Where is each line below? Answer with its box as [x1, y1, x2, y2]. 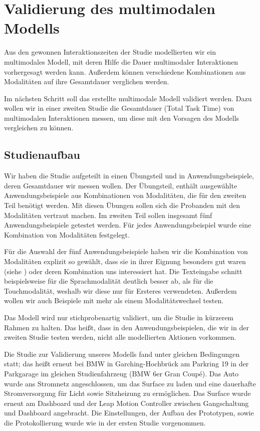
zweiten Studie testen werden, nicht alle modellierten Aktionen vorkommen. [4, 332, 236, 342]
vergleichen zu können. [4, 122, 74, 133]
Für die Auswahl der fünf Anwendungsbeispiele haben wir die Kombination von [4, 246, 248, 257]
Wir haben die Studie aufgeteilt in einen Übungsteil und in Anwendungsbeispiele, [4, 170, 254, 181]
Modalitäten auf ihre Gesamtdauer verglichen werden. [4, 76, 169, 87]
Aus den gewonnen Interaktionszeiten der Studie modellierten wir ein [4, 47, 216, 57]
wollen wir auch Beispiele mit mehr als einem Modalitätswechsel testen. [4, 295, 224, 306]
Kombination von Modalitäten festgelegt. [4, 229, 130, 240]
